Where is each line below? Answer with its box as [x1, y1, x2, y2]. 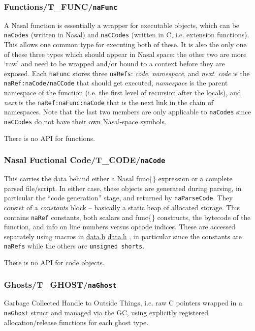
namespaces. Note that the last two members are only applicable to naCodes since [4, 107, 251, 117]
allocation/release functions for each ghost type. [4, 317, 149, 327]
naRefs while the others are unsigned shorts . [4, 241, 145, 251]
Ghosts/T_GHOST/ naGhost [4, 278, 117, 290]
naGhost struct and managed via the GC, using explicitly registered [4, 307, 208, 317]
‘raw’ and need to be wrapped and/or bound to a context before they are [4, 58, 225, 69]
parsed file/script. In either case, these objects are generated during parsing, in [4, 183, 242, 193]
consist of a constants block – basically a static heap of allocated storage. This [4, 202, 240, 212]
